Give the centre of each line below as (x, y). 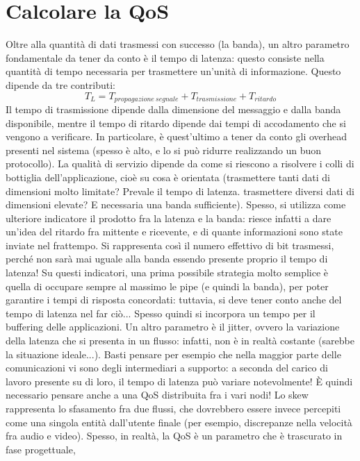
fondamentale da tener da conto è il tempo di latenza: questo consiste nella (165, 57)
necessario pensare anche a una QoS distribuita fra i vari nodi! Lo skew (157, 395)
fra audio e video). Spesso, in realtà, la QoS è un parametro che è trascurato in (174, 436)
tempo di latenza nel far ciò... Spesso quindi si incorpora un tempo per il (161, 313)
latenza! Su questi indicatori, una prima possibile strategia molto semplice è (167, 273)
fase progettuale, (41, 449)
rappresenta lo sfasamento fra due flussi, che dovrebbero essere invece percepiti (173, 409)
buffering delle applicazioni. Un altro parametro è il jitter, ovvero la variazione (173, 327)
